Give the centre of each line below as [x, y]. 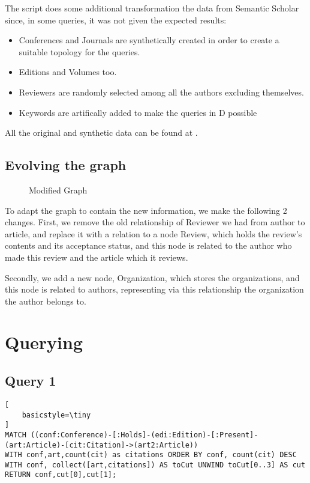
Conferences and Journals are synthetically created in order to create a [149, 40]
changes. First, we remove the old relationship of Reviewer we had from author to [155, 222]
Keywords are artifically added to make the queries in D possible [138, 112]
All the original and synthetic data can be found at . [101, 132]
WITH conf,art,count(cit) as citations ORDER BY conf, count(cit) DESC [151, 455]
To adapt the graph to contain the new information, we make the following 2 [146, 210]
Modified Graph [58, 190]
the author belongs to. [46, 301]
